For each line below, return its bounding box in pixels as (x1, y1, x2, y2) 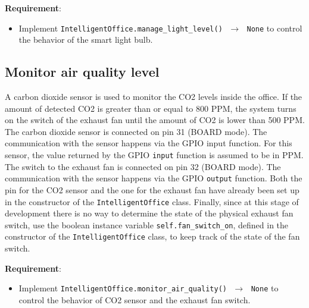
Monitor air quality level (5, 62, 160, 81)
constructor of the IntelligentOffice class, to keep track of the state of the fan (5, 230, 300, 243)
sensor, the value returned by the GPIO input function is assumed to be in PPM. (5, 149, 304, 161)
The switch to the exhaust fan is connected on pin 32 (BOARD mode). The (5, 160, 281, 172)
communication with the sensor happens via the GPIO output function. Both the (5, 172, 302, 184)
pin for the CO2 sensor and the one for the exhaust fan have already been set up (5, 183, 299, 196)
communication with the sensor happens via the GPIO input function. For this (5, 137, 292, 149)
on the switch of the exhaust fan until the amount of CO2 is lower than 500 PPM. (5, 114, 305, 126)
